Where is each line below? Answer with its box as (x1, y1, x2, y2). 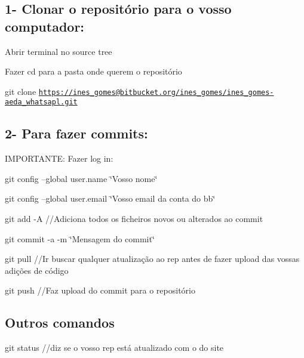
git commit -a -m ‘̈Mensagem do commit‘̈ (5, 232, 155, 245)
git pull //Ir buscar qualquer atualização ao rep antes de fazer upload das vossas (5, 252, 300, 265)
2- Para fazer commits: (5, 124, 148, 143)
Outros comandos (5, 313, 115, 332)
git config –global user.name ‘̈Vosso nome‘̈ (5, 172, 158, 184)
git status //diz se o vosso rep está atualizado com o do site (5, 341, 224, 354)
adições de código (5, 264, 69, 276)
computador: (5, 17, 85, 35)
